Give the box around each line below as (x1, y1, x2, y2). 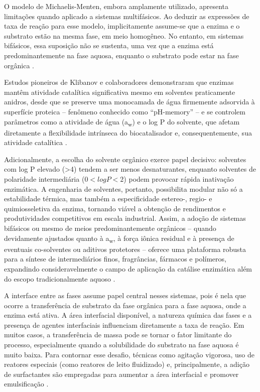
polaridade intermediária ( (4, 174, 85, 184)
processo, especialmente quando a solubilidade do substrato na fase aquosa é (4, 339, 239, 350)
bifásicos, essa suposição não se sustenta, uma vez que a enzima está (4, 40, 214, 51)
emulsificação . (4, 378, 49, 389)
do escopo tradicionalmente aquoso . (4, 273, 115, 284)
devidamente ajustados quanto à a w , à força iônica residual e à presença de (4, 232, 234, 244)
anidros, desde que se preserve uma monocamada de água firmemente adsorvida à (4, 96, 255, 107)
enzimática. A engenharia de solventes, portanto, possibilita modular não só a (4, 183, 243, 194)
